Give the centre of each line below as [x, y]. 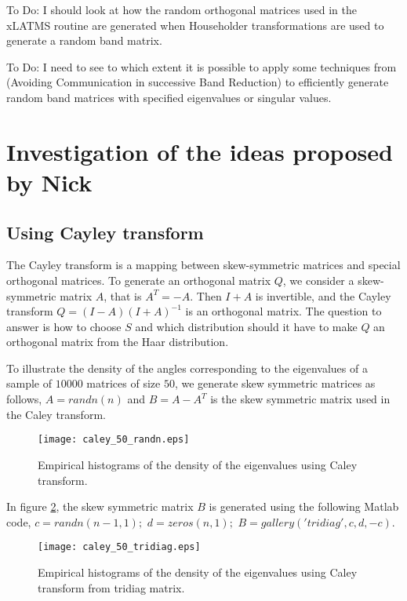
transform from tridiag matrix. [111, 587]
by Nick [49, 182]
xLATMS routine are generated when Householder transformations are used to [195, 25]
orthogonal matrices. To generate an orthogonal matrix [139, 280]
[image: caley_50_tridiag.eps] [119, 547]
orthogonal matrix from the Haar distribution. [118, 342]
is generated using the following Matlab [304, 506]
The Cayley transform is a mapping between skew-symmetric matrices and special [203, 265]
